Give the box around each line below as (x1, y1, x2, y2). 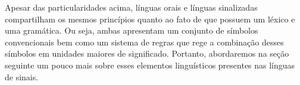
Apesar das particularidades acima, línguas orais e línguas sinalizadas (5, 1, 258, 13)
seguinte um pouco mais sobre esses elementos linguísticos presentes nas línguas (5, 58, 295, 71)
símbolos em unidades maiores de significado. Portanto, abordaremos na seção (5, 47, 289, 60)
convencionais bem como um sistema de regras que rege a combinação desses (5, 35, 284, 48)
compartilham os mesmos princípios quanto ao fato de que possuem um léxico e (5, 12, 295, 25)
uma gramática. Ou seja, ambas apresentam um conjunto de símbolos (5, 24, 258, 37)
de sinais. (5, 70, 39, 83)
